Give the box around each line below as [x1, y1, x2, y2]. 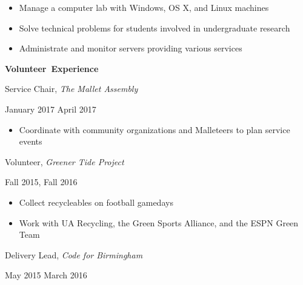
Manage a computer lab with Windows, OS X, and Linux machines [19, 1, 269, 13]
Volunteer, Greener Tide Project [5, 155, 124, 168]
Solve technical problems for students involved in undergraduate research [19, 21, 290, 34]
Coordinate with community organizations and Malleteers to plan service [19, 123, 290, 136]
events [19, 135, 42, 148]
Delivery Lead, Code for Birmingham [5, 248, 143, 261]
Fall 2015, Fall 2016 [5, 175, 78, 188]
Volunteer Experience [5, 62, 99, 74]
